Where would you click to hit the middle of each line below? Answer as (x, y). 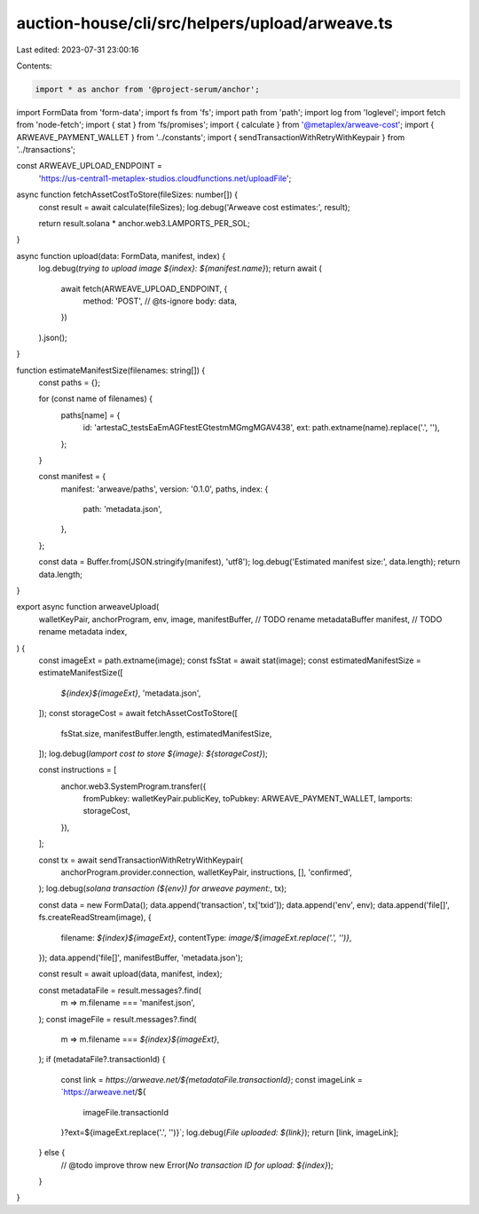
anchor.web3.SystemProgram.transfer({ (133, 786)
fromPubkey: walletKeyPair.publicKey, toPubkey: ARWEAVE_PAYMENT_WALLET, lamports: (247, 799)
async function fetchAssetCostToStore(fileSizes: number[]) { (127, 194)
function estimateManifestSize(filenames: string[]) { (111, 370)
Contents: (34, 66)
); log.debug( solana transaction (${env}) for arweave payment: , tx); (163, 888)
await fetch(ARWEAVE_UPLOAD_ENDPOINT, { (144, 288)
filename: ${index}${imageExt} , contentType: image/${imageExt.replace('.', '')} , (206, 937)
